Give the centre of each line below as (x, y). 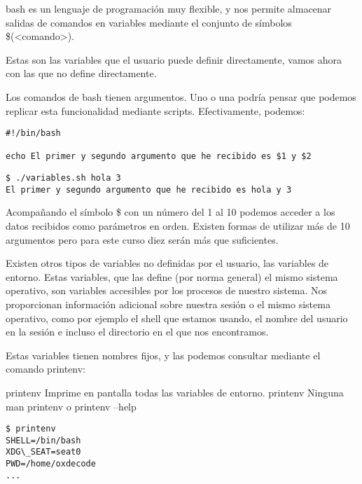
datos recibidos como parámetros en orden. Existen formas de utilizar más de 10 (178, 226)
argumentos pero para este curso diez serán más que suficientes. (142, 239)
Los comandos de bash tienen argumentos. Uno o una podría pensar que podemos (181, 96)
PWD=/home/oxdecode (51, 464)
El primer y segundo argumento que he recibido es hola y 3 (149, 189)
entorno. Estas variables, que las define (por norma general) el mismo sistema (172, 276)
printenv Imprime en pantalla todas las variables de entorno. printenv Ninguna (175, 392)
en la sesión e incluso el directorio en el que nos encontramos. (137, 332)
